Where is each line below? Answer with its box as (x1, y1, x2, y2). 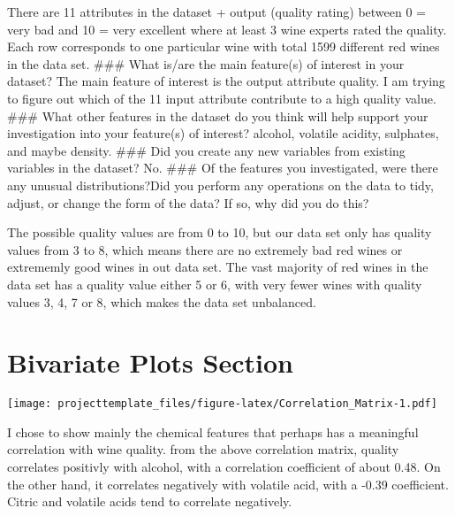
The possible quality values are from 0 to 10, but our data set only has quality (7, 223, 432, 242)
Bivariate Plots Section (7, 344, 293, 381)
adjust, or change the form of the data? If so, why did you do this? (7, 193, 369, 212)
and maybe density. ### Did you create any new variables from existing (7, 141, 406, 159)
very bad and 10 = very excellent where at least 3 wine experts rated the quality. (7, 19, 447, 38)
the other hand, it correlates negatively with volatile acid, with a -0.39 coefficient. (7, 474, 449, 493)
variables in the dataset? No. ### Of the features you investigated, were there (7, 158, 438, 177)
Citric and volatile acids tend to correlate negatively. (7, 492, 292, 511)
